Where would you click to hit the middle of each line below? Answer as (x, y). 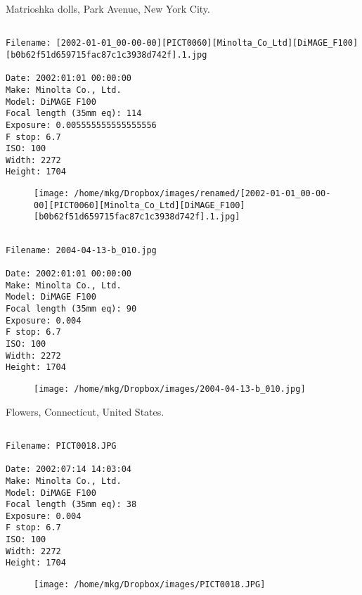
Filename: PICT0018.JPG (61, 446)
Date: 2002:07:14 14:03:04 (69, 469)
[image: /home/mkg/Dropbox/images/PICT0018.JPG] (150, 585)
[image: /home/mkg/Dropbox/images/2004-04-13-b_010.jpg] (170, 389)
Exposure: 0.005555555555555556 (81, 125)
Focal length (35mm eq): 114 (74, 114)
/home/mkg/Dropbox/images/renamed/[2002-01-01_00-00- (202, 194)
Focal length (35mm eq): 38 (71, 505)
